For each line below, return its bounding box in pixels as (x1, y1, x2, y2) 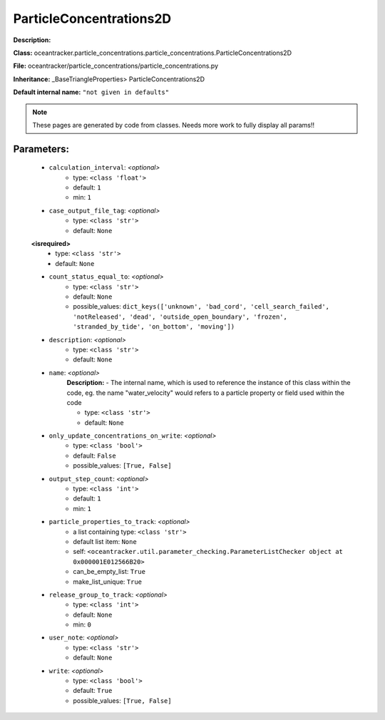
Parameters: (13, 143, 69, 155)
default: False (73, 451, 117, 460)
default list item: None (73, 537, 137, 545)
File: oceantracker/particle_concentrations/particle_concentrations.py (13, 61, 219, 71)
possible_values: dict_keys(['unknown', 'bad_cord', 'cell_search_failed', (73, 302, 329, 311)
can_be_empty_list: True (73, 567, 146, 576)
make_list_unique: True (73, 577, 143, 586)
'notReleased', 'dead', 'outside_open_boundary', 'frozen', (73, 312, 288, 321)
